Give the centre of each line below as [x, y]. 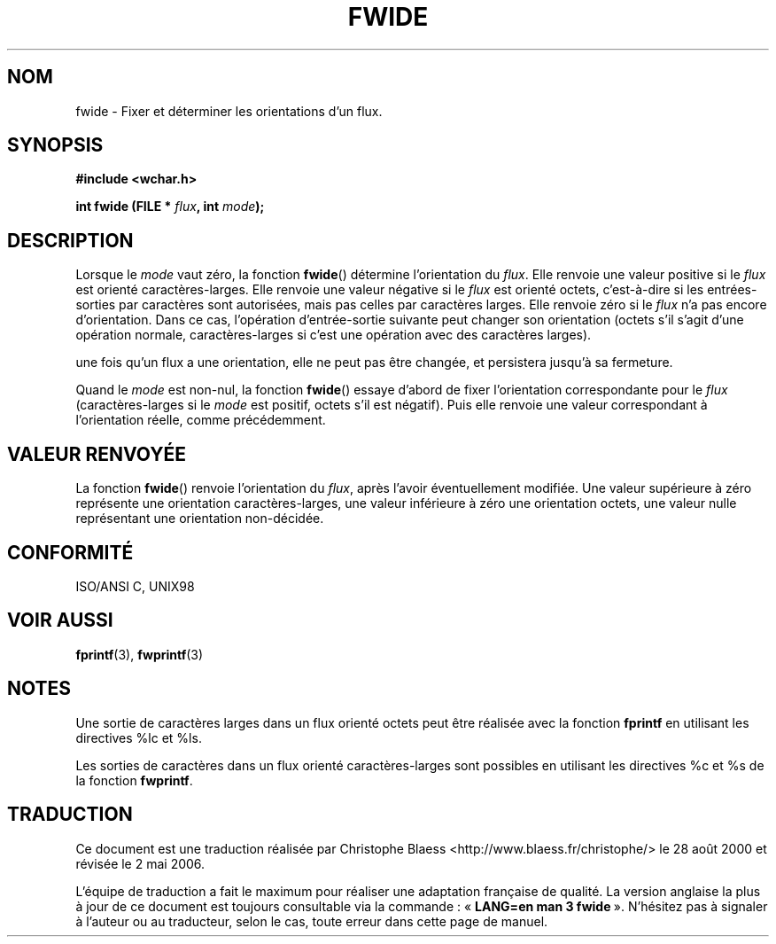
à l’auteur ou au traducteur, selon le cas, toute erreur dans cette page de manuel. [312, 921]
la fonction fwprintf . [134, 780]
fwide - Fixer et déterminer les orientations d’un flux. [229, 111]
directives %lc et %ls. [139, 737]
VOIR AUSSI [60, 620]
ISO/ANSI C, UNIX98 [135, 586]
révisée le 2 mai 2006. [140, 863]
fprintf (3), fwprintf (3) [140, 654]
